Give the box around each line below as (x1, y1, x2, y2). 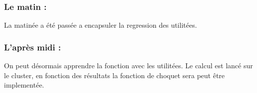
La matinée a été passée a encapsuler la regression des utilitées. (4, 20, 197, 30)
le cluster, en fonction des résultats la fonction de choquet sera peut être (4, 70, 225, 80)
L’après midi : (4, 41, 61, 53)
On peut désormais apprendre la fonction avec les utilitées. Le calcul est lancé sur (4, 60, 253, 71)
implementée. (4, 80, 44, 90)
